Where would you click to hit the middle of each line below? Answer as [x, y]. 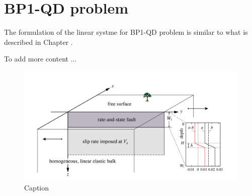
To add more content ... [40, 59]
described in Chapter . [38, 42]
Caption [37, 188]
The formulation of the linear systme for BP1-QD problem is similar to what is [126, 32]
